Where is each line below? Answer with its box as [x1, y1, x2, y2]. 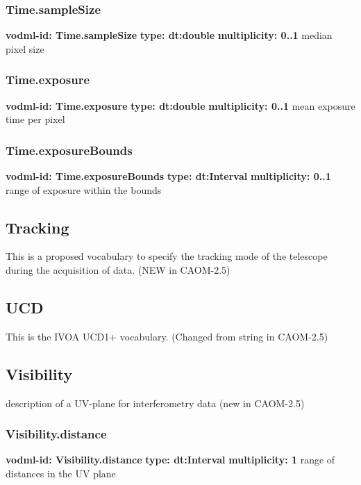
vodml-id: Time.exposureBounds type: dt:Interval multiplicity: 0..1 [6, 169, 331, 183]
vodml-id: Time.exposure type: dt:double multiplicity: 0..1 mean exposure [6, 98, 355, 113]
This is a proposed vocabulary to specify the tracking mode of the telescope [6, 249, 328, 263]
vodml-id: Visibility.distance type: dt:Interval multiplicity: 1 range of [6, 452, 335, 467]
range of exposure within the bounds [6, 182, 162, 197]
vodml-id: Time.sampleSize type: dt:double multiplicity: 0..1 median [6, 28, 333, 42]
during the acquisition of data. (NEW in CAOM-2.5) [6, 263, 230, 277]
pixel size [6, 41, 44, 56]
